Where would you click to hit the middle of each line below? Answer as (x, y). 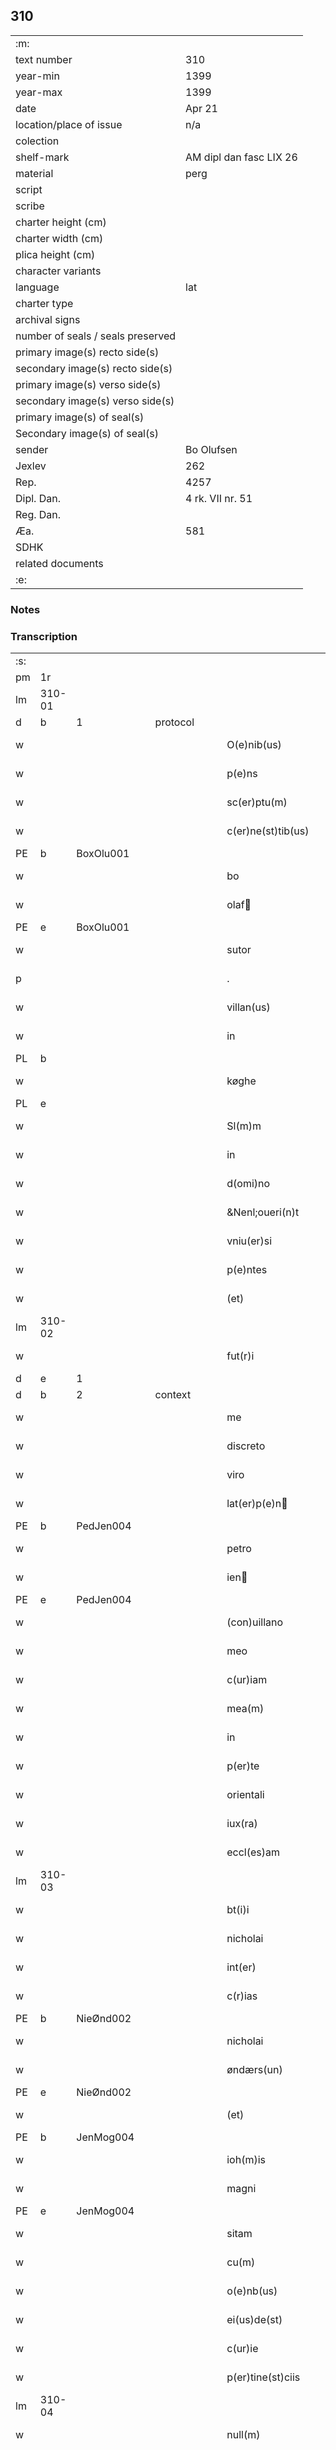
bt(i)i (238, 1910)
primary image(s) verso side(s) (88, 384)
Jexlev (31, 466)
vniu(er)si (249, 1241)
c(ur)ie (242, 2349)
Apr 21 (201, 108)
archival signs (48, 319)
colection (37, 141)
